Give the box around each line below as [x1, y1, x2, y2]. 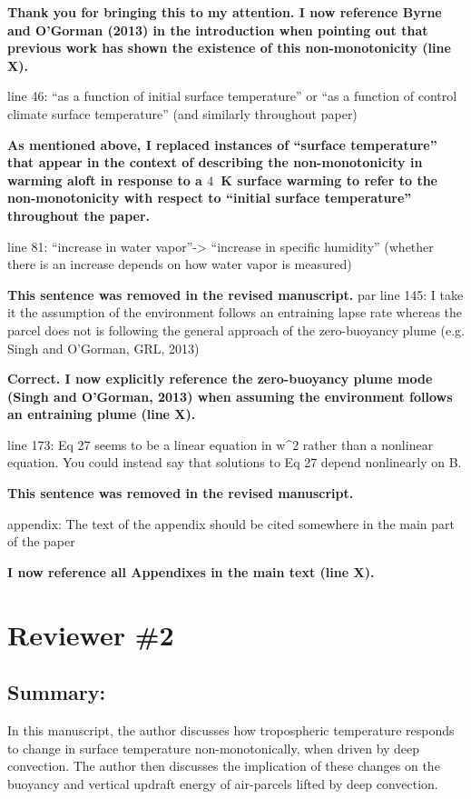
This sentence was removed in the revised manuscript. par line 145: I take [7, 285, 464, 304]
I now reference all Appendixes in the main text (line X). [7, 562, 375, 581]
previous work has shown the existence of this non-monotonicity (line [7, 38, 451, 57]
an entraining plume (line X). [7, 404, 196, 424]
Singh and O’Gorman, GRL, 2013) [7, 338, 200, 357]
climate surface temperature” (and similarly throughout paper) [7, 104, 358, 123]
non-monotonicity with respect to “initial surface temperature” [7, 188, 412, 207]
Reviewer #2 [7, 615, 174, 653]
